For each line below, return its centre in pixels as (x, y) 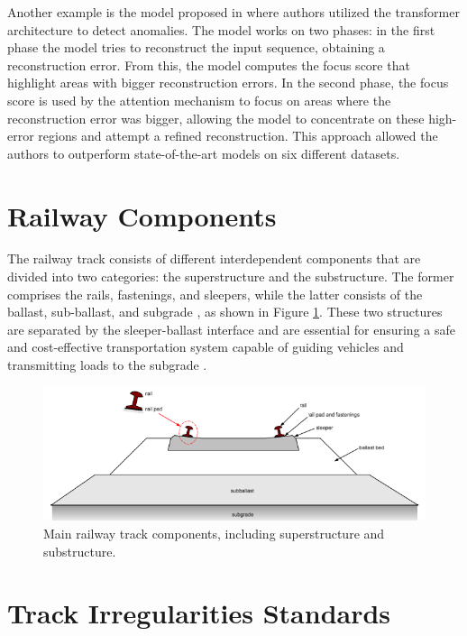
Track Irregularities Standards (199, 613)
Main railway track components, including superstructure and (214, 534)
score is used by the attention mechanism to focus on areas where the (199, 100)
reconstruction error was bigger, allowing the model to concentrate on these (216, 118)
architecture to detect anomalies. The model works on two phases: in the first (221, 29)
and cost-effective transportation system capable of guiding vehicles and (206, 347)
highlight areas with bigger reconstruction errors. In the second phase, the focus (228, 83)
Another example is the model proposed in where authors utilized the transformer (233, 12)
